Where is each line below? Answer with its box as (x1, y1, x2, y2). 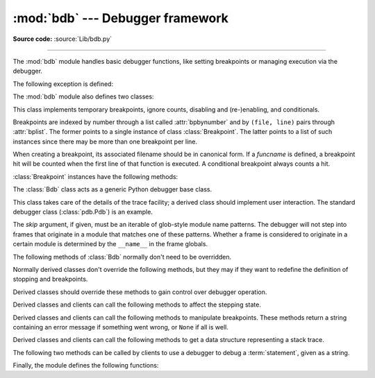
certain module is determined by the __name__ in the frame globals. (12, 240, 208, 248)
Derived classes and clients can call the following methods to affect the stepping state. (12, 300, 262, 309)
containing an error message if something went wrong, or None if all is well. (12, 323, 229, 331)
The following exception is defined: (12, 80, 114, 88)
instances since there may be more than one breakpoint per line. (12, 137, 198, 146)
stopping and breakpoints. (12, 275, 88, 284)
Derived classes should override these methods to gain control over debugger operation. (12, 288, 267, 296)
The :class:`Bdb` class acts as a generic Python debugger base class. (12, 185, 212, 194)
